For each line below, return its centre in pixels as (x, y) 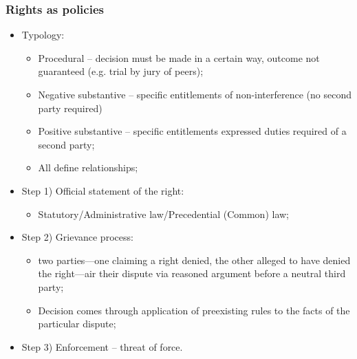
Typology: (43, 35)
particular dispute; (77, 324)
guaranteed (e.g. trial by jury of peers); (121, 71)
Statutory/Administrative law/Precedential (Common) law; (163, 214)
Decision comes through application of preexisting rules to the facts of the (194, 310)
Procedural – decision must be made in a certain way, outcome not (179, 57)
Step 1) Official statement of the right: (103, 190)
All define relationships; (88, 167)
